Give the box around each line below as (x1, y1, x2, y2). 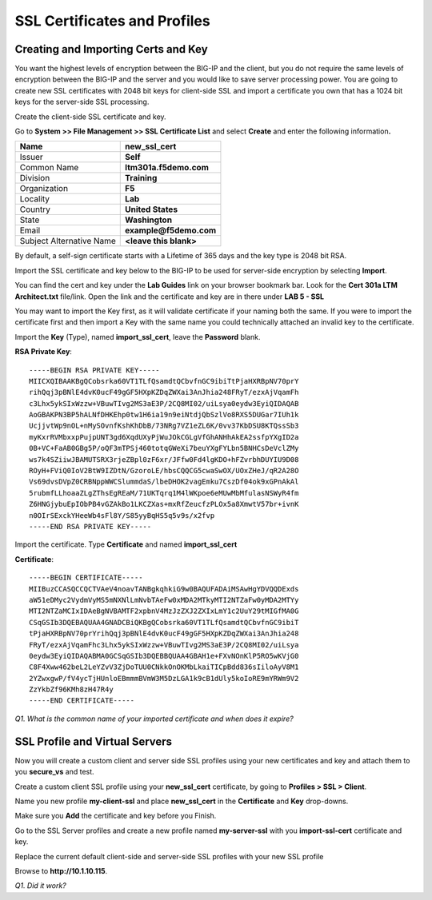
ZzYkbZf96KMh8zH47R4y (29, 685, 114, 695)
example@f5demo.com (125, 225, 217, 236)
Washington (125, 214, 172, 225)
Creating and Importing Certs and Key (14, 42, 208, 56)
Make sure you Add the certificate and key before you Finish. (14, 811, 217, 821)
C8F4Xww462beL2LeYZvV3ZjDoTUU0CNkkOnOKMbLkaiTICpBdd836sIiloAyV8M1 (29, 663, 299, 671)
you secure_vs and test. (14, 767, 95, 777)
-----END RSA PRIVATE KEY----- (29, 522, 152, 531)
